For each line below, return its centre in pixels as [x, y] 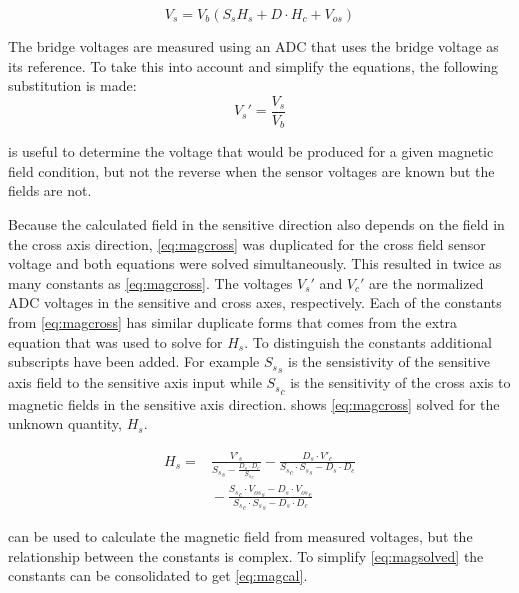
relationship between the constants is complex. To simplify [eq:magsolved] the [246, 555]
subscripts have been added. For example [134, 361]
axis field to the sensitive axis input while [135, 382]
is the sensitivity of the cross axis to [400, 382]
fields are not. [50, 190]
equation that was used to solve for [115, 341]
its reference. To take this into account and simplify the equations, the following [253, 65]
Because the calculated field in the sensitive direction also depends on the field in [256, 224]
